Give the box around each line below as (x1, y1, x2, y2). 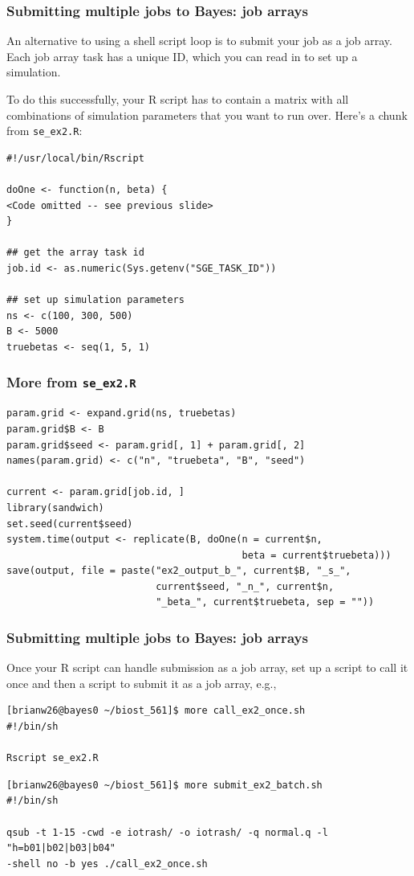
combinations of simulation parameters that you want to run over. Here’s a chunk (6, 106, 408, 123)
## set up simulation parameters (6, 294, 185, 306)
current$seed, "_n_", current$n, (156, 580, 335, 592)
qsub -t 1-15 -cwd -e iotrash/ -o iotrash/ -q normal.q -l (6, 826, 328, 838)
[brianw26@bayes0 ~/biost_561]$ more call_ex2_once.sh (6, 705, 306, 717)
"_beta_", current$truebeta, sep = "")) (156, 596, 375, 608)
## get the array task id (6, 247, 144, 259)
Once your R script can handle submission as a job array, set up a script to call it (6, 659, 408, 676)
